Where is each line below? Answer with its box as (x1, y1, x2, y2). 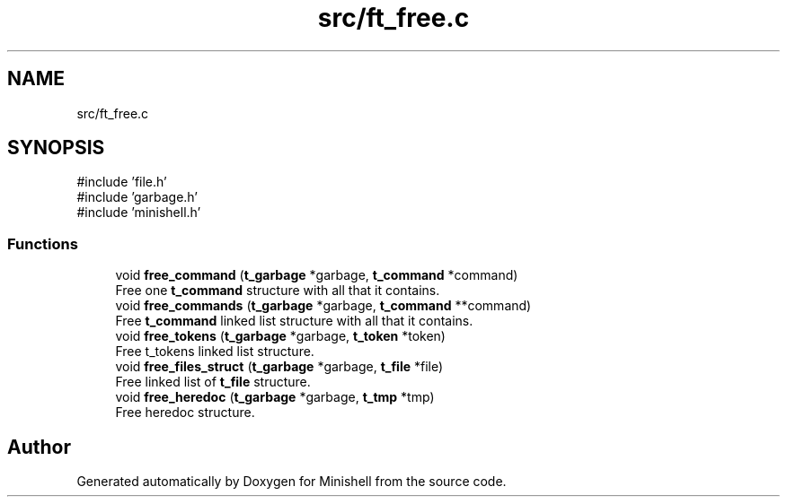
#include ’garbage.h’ (76, 189, 198, 205)
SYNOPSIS (7, 136, 105, 160)
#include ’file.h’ (76, 174, 167, 190)
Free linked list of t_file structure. (115, 374, 311, 390)
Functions (7, 234, 78, 253)
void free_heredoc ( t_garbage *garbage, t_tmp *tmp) (115, 389, 435, 405)
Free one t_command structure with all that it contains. (115, 282, 440, 299)
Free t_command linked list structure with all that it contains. (115, 313, 473, 329)
